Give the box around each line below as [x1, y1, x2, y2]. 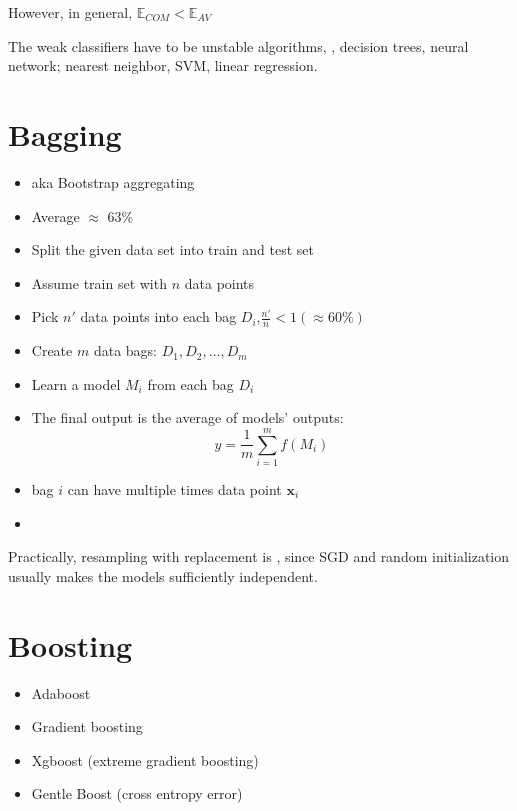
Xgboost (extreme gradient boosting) [31, 749, 259, 770]
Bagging [8, 113, 122, 154]
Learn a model [31, 373, 121, 394]
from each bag [147, 373, 234, 394]
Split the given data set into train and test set [31, 239, 315, 260]
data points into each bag [80, 306, 237, 327]
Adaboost [31, 682, 91, 703]
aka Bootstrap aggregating [31, 171, 195, 192]
